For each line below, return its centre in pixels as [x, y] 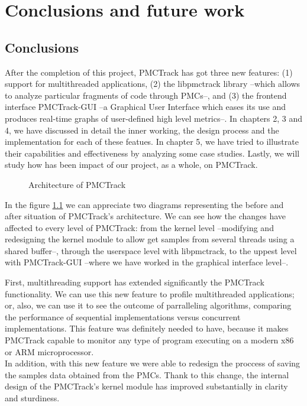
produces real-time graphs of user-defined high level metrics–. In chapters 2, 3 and [154, 118]
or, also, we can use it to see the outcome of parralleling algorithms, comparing [148, 305]
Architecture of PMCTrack [77, 184]
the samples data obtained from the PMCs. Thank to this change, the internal [147, 374]
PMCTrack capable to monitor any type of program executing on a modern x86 [149, 340]
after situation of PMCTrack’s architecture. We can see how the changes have [146, 216]
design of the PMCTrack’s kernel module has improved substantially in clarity [146, 386]
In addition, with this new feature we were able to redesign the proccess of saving [153, 363]
